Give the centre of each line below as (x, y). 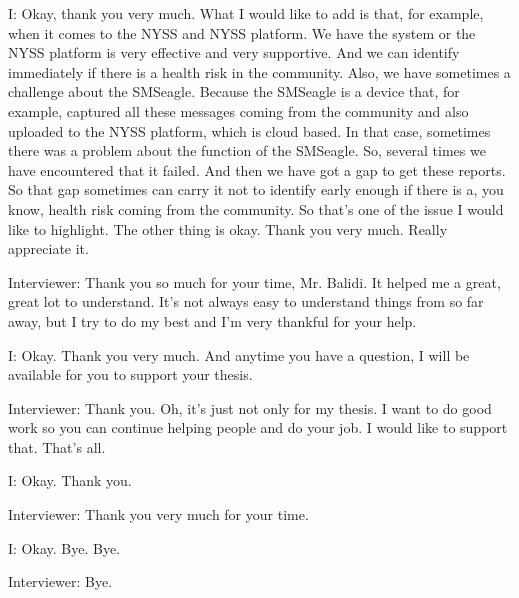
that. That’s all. (57, 446)
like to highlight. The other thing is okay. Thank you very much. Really (228, 228)
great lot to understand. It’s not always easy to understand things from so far (246, 301)
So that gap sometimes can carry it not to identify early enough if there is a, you (256, 189)
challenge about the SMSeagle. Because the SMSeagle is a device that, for (234, 91)
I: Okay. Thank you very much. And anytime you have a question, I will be (239, 354)
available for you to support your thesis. (130, 374)
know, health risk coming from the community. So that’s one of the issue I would (256, 208)
